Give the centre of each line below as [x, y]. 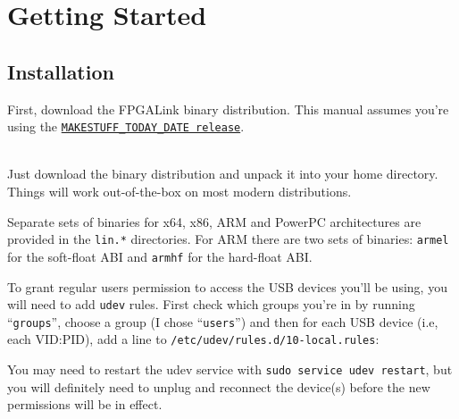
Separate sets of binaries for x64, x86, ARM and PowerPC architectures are [214, 221]
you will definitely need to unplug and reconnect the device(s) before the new [219, 386]
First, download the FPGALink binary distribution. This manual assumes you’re [228, 109]
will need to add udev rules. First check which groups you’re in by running [211, 304]
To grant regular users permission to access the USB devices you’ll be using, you [227, 286]
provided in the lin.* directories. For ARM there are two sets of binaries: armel [228, 239]
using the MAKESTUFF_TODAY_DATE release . [126, 126]
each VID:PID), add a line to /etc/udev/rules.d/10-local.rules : [193, 339]
